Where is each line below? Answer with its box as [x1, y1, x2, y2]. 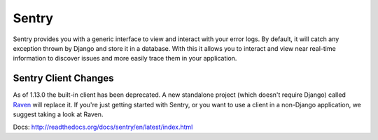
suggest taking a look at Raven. [13, 110, 104, 118]
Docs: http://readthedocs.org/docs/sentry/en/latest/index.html [13, 123, 193, 132]
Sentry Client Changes [13, 72, 115, 84]
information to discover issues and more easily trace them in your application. [13, 54, 237, 63]
